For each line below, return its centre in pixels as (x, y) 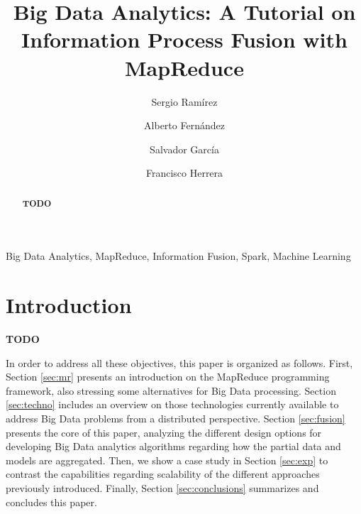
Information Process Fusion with (184, 39)
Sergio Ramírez (184, 101)
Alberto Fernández (184, 125)
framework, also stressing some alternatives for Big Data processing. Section (171, 390)
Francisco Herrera (184, 173)
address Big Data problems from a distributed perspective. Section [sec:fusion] (176, 419)
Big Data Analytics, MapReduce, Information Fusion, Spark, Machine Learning (178, 256)
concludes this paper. (51, 502)
